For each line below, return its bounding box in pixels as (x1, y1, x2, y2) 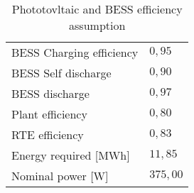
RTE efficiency (11, 126, 84, 143)
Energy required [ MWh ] (11, 147, 130, 163)
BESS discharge (11, 85, 90, 101)
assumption (69, 17, 126, 33)
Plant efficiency (11, 106, 87, 122)
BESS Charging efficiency (11, 44, 139, 60)
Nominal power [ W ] (11, 167, 109, 184)
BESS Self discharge (11, 65, 112, 81)
